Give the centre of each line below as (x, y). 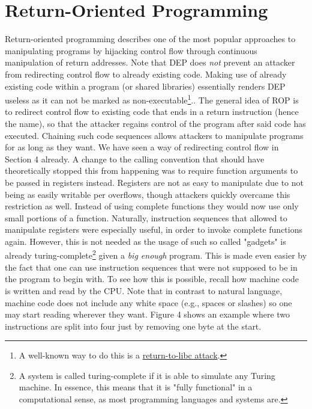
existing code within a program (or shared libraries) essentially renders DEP (145, 86)
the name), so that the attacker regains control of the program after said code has (155, 123)
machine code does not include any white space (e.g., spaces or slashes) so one (148, 302)
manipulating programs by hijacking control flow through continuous (131, 50)
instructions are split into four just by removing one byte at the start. (133, 326)
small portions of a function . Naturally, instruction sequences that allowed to (146, 217)
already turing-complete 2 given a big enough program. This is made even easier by (156, 254)
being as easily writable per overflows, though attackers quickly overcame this (148, 194)
